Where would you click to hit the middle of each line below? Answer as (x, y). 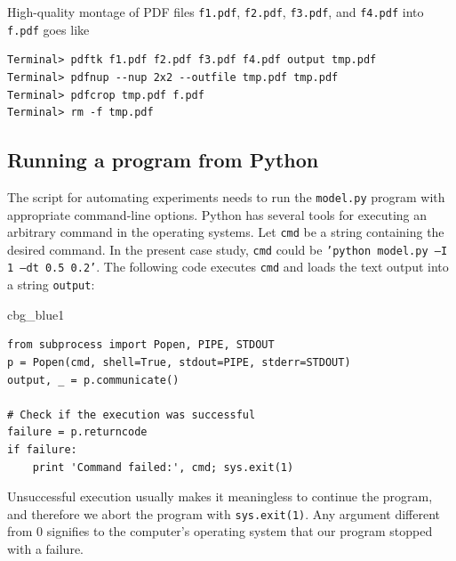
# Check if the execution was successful (132, 415)
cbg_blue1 (36, 314)
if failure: (42, 449)
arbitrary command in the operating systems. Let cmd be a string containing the (226, 232)
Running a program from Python (163, 160)
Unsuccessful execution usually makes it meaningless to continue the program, (220, 496)
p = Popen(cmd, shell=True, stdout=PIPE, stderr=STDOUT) (179, 362)
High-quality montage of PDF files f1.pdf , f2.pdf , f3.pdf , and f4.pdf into (216, 12)
